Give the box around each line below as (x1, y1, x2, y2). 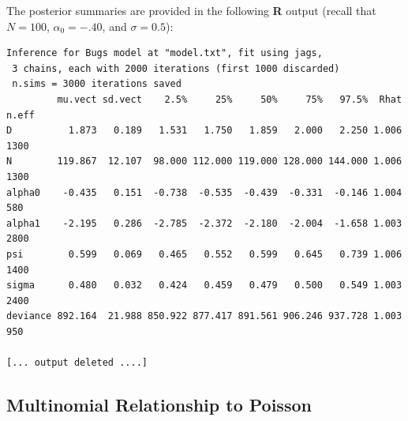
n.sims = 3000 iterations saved (12, 78, 182, 90)
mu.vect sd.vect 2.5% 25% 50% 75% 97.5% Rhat (57, 93, 402, 105)
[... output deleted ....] (6, 357, 148, 369)
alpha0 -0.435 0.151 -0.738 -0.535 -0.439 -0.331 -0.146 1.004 (6, 186, 402, 198)
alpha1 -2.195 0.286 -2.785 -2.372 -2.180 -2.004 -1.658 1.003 (6, 217, 402, 229)
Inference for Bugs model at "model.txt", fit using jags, (6, 47, 323, 59)
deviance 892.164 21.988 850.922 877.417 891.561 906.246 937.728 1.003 (6, 310, 402, 322)
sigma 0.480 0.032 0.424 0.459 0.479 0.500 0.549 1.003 (6, 280, 402, 291)
